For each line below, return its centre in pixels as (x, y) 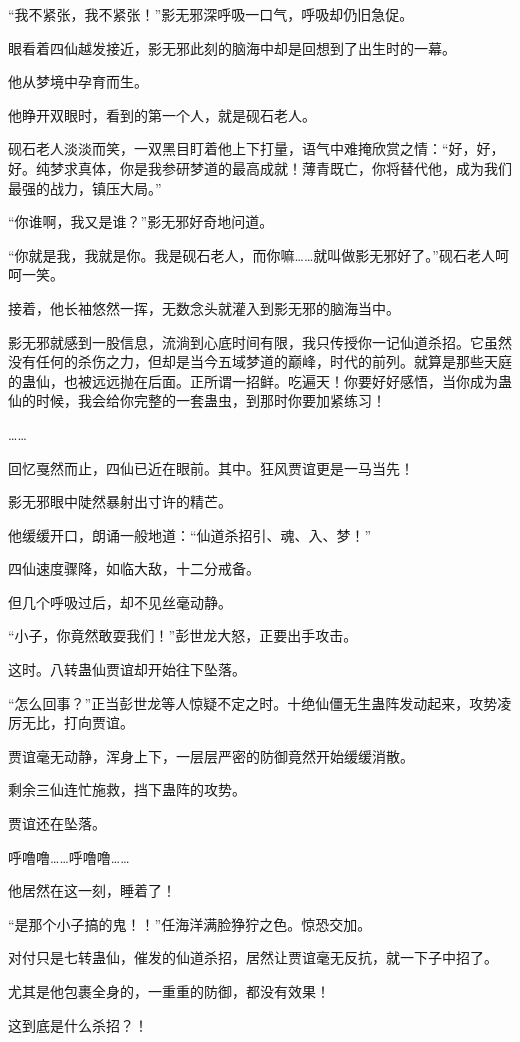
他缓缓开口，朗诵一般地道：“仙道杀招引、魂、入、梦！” (190, 534)
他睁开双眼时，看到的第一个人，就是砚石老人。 (162, 114)
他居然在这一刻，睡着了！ (92, 890)
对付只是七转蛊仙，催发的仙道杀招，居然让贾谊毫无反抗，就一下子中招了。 (253, 957)
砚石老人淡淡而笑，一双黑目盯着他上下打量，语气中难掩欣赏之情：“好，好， (256, 148)
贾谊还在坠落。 (57, 823)
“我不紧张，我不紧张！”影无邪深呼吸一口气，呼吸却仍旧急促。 (211, 14)
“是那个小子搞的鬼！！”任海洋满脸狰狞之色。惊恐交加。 (190, 923)
